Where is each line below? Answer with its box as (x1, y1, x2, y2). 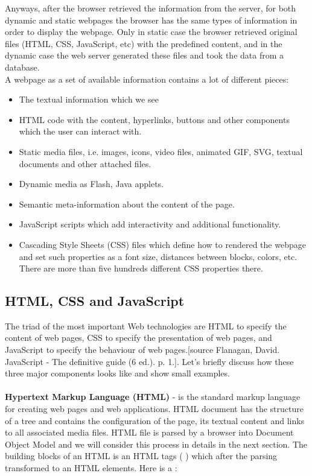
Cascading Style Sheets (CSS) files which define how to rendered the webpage (19, 238, 306, 250)
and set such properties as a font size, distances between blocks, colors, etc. (19, 250, 298, 262)
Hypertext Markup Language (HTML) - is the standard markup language (5, 390, 301, 403)
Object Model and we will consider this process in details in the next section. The (5, 437, 308, 450)
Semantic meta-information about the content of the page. (19, 197, 235, 210)
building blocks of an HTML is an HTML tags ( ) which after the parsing (5, 449, 278, 462)
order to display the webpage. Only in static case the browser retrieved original (5, 25, 298, 38)
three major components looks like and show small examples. (5, 367, 230, 379)
